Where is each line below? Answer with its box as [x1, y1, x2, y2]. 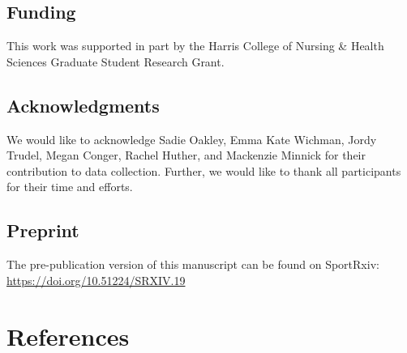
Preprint [6, 218, 79, 243]
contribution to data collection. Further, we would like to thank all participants [6, 162, 401, 179]
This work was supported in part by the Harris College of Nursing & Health [6, 37, 384, 54]
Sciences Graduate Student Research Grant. [6, 53, 225, 70]
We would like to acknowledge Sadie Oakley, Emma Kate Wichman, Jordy [6, 130, 377, 147]
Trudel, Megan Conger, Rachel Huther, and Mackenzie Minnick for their [6, 147, 366, 164]
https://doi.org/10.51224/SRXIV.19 [6, 271, 186, 288]
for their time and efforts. [6, 178, 133, 195]
